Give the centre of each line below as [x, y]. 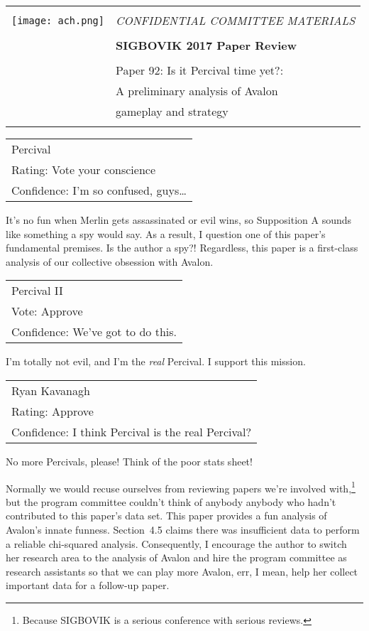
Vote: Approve [47, 311]
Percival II [37, 291]
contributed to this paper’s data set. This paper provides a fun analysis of [166, 516]
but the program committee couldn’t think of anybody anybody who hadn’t [171, 501]
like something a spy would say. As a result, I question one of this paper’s [166, 233]
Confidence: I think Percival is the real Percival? [131, 431]
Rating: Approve [53, 411]
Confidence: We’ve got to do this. [94, 332]
